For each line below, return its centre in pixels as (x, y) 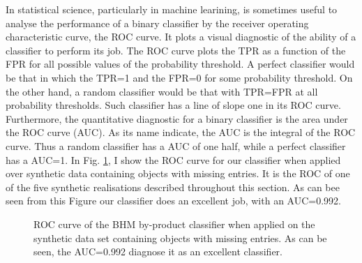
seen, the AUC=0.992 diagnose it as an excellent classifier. (158, 251)
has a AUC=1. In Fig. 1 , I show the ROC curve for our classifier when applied (173, 159)
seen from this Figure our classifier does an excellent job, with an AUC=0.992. (173, 201)
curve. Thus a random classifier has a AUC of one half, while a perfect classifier (176, 145)
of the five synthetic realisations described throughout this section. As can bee (173, 187)
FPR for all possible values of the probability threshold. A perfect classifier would (180, 64)
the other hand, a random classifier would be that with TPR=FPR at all (162, 91)
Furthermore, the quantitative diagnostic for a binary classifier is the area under (177, 118)
